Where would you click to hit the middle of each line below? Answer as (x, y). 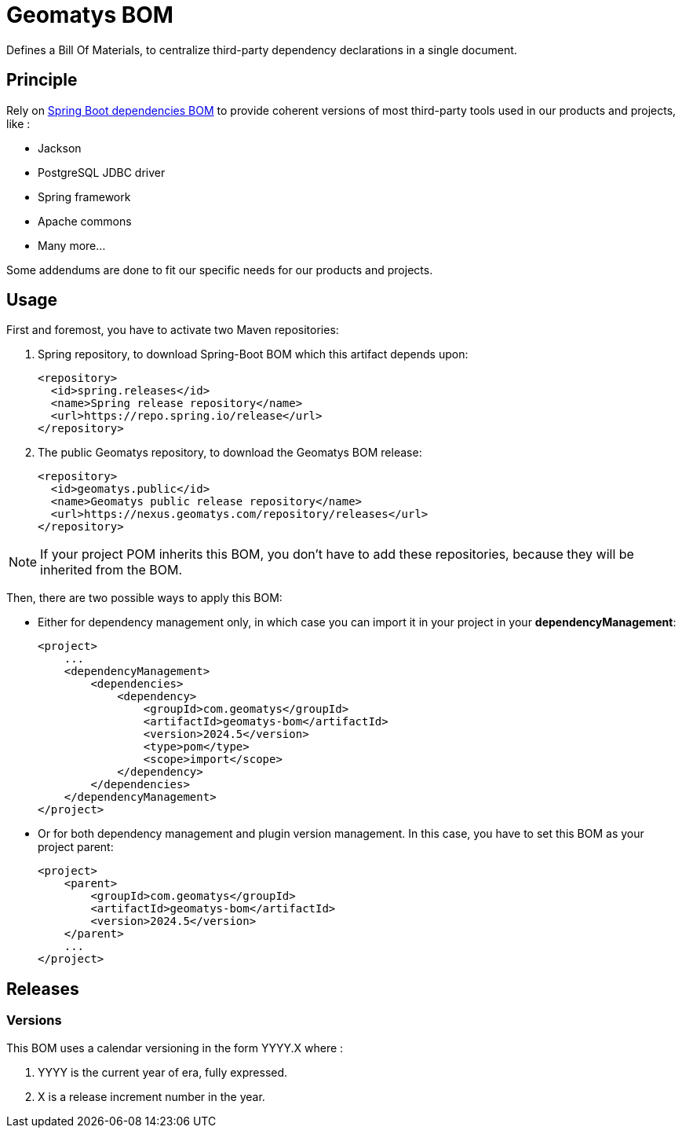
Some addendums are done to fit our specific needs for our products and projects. (220, 270)
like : (18, 123)
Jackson (60, 148)
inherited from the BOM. (111, 570)
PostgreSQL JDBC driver (102, 172)
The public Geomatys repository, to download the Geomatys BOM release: (230, 453)
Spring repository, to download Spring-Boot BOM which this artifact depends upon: (253, 354)
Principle (42, 80)
